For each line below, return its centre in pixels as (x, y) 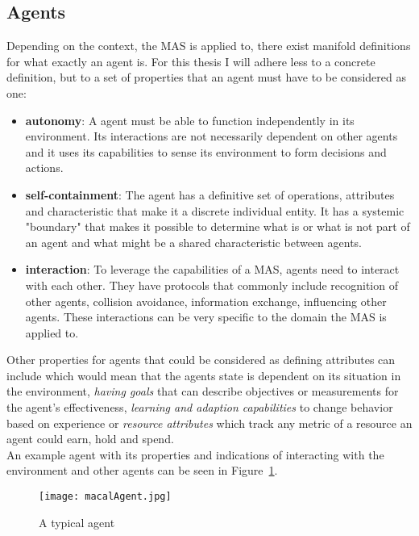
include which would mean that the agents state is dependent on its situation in (204, 375)
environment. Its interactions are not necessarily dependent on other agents (212, 136)
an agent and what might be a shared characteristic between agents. (193, 242)
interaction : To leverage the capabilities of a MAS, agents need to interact (212, 269)
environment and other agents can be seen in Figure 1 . (142, 470)
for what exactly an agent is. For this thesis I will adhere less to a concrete (191, 61)
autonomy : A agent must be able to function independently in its (190, 120)
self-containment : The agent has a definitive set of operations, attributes (210, 194)
